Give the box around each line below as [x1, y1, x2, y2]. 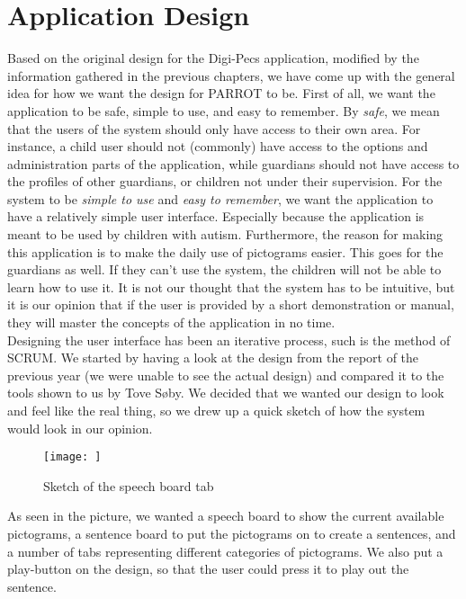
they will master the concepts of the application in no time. [7, 313, 336, 332]
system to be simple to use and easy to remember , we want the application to [7, 189, 434, 208]
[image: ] [43, 451, 102, 464]
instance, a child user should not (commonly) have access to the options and [7, 137, 428, 156]
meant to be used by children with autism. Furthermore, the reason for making [7, 225, 444, 244]
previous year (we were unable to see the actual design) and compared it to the [7, 365, 444, 384]
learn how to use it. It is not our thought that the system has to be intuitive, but [7, 277, 455, 296]
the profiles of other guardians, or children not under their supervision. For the [7, 172, 443, 191]
